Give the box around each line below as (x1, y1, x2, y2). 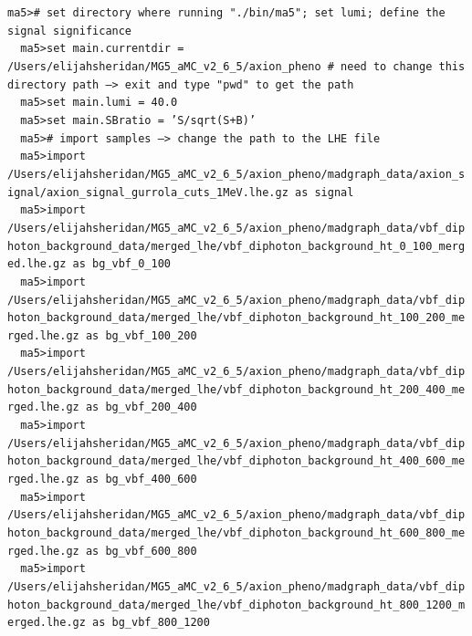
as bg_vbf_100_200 (85, 328, 197, 342)
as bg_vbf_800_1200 (92, 616, 210, 630)
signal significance (7, 24, 132, 37)
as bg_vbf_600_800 (85, 544, 197, 558)
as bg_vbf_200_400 (85, 401, 197, 414)
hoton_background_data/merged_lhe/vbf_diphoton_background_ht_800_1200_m (7, 598, 466, 611)
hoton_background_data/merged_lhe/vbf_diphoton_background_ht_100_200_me (7, 311, 466, 325)
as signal (294, 185, 354, 199)
